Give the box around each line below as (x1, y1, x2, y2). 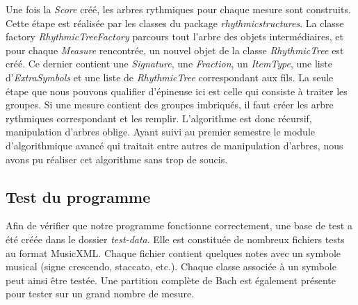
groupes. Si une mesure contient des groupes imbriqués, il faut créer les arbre (6, 97, 334, 112)
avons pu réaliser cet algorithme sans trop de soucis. (6, 151, 228, 166)
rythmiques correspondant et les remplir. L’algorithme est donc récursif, (6, 110, 312, 125)
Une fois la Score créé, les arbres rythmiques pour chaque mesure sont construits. (6, 2, 351, 16)
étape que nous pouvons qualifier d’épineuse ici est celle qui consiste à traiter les (6, 83, 348, 98)
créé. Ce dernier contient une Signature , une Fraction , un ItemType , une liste (6, 56, 332, 71)
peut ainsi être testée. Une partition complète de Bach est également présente (6, 272, 336, 287)
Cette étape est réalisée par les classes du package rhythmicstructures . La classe (6, 15, 344, 30)
